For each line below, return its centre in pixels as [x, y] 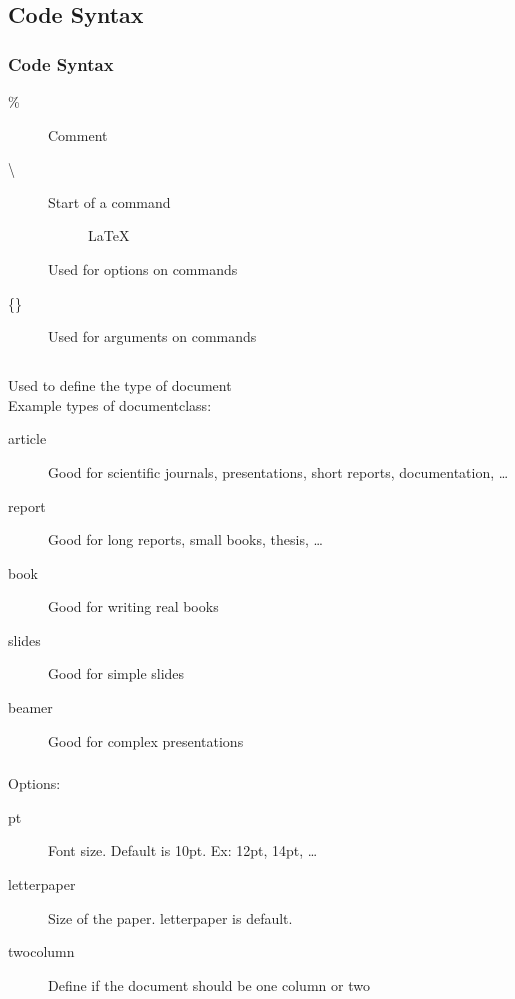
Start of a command [109, 201]
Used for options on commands [143, 268]
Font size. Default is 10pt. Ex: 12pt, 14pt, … [183, 850]
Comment [78, 134]
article [27, 438]
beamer [30, 707]
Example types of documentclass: [110, 404]
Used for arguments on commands [152, 336]
